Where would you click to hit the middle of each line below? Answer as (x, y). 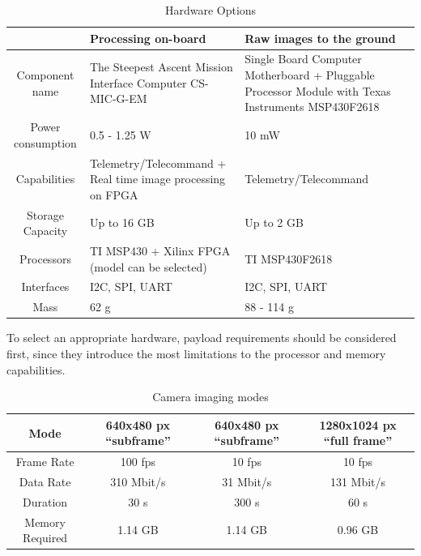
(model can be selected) (148, 266)
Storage (45, 214)
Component (45, 75)
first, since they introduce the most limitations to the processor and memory (196, 353)
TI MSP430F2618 (289, 258)
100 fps (138, 462)
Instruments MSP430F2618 (312, 107)
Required (45, 538)
